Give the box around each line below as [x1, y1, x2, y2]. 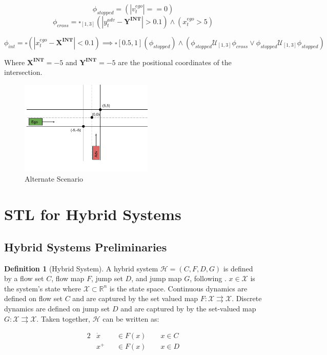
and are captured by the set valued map [72, 293, 198, 304]
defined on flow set [4, 293, 63, 304]
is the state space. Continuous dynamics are [109, 283, 248, 293]
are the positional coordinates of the [118, 56, 232, 67]
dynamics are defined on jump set [4, 303, 110, 313]
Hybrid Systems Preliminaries [4, 239, 167, 254]
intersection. [4, 67, 43, 77]
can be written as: [103, 313, 159, 324]
